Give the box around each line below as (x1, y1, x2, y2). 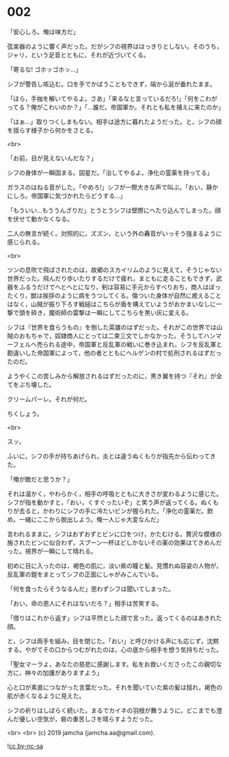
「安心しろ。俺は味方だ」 (7, 27, 79, 36)
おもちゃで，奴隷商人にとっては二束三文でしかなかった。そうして (18, 332, 204, 340)
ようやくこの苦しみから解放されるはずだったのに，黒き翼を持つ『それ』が (7, 371, 217, 380)
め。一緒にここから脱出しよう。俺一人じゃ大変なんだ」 (7, 515, 163, 523)
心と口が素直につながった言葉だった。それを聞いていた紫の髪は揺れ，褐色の (7, 683, 223, 691)
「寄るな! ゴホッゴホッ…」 (7, 65, 82, 73)
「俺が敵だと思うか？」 (7, 475, 73, 483)
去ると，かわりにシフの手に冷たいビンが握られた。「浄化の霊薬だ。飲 (18, 506, 214, 514)
